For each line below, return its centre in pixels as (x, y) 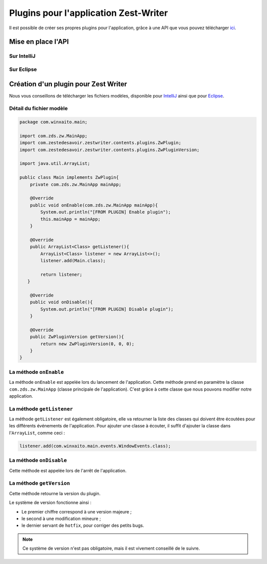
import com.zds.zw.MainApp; (53, 136)
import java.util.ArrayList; (55, 164)
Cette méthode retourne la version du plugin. (55, 493)
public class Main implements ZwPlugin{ (69, 178)
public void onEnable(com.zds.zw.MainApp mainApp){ (94, 205)
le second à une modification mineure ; (61, 518)
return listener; (61, 274)
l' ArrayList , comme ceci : (37, 433)
